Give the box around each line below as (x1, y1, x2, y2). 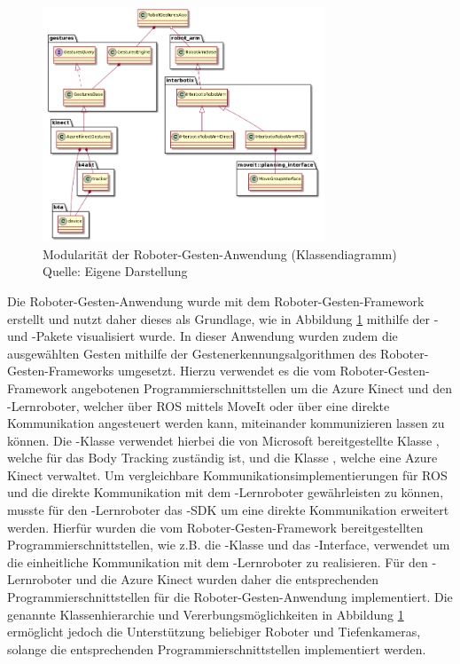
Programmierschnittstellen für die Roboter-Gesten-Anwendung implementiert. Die (7, 588, 453, 606)
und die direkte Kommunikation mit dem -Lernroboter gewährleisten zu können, (7, 483, 444, 502)
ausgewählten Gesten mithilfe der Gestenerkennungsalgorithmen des (7, 344, 377, 362)
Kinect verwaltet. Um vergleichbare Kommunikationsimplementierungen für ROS (7, 465, 448, 484)
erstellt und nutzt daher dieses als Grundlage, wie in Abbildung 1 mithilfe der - (7, 309, 439, 328)
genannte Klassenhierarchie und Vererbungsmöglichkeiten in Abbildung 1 (7, 605, 404, 623)
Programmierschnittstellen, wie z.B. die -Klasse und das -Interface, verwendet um (7, 535, 450, 554)
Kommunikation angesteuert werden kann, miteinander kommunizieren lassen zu (7, 414, 445, 432)
